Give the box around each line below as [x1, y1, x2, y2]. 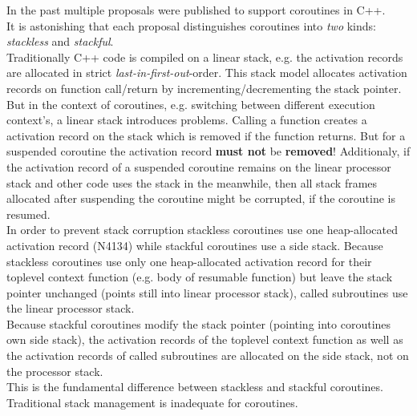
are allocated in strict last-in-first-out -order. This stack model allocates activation [6, 64, 407, 81]
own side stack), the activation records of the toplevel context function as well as [6, 331, 403, 348]
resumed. [6, 205, 51, 222]
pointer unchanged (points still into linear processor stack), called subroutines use [6, 284, 408, 301]
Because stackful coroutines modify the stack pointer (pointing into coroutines [6, 315, 391, 332]
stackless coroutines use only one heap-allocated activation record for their [6, 252, 372, 269]
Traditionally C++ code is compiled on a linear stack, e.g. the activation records [6, 48, 403, 65]
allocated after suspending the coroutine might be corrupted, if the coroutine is [6, 190, 396, 207]
